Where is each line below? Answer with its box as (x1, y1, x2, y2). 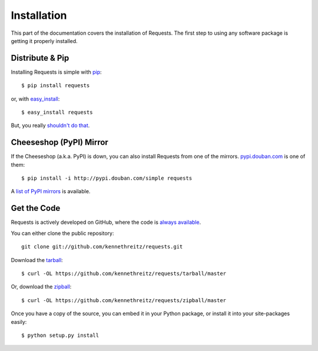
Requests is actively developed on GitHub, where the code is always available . (11, 218, 201, 226)
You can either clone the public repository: (11, 230, 114, 237)
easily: (11, 318, 27, 325)
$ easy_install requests (21, 109, 93, 116)
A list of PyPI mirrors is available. (11, 188, 91, 195)
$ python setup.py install (21, 332, 100, 339)
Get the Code (11, 203, 61, 213)
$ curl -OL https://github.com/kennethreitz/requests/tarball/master (21, 270, 227, 277)
